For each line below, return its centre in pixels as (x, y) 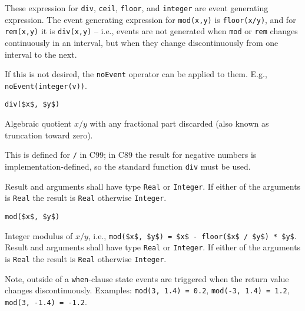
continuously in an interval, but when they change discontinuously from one (142, 42)
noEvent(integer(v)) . (46, 85)
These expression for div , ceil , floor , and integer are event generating (137, 8)
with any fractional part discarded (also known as (179, 123)
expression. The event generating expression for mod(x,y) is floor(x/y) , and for (150, 19)
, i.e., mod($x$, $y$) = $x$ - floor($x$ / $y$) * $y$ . (192, 235)
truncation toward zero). (49, 135)
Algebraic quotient (38, 123)
